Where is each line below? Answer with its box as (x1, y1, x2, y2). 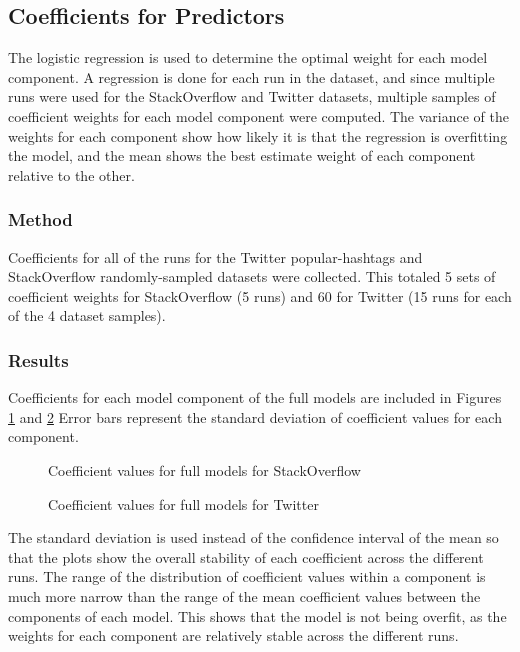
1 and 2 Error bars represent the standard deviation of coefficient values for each (8, 406, 502, 427)
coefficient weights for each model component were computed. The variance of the (8, 105, 510, 126)
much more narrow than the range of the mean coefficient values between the (8, 585, 481, 606)
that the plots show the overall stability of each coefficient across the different (8, 546, 484, 567)
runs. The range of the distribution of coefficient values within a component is (8, 566, 486, 587)
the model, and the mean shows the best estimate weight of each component (8, 145, 476, 166)
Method (8, 207, 73, 232)
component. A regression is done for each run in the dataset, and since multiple (8, 66, 495, 87)
